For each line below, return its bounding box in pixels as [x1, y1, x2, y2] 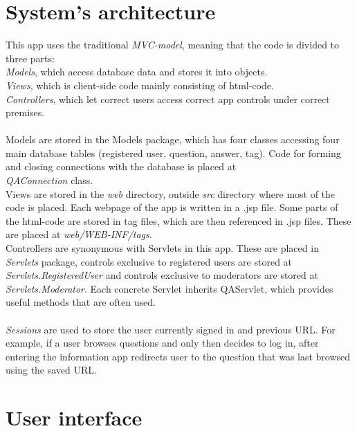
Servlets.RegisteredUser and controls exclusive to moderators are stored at [6, 268, 318, 282]
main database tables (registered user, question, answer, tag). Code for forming [6, 145, 341, 160]
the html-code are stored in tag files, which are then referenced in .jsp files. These [6, 213, 351, 228]
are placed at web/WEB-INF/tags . [6, 227, 152, 241]
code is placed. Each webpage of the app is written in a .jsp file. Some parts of [6, 200, 338, 214]
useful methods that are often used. [6, 295, 156, 309]
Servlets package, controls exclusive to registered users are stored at [6, 254, 293, 268]
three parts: [6, 51, 55, 65]
